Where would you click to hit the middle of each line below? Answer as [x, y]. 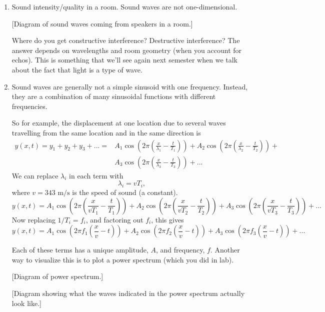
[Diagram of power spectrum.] [57, 276]
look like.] [26, 303]
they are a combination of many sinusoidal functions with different [114, 96]
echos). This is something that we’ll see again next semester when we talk [125, 60]
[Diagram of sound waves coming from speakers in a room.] [102, 23]
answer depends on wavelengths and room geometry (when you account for [127, 50]
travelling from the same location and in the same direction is [106, 132]
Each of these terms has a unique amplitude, [80, 250]
